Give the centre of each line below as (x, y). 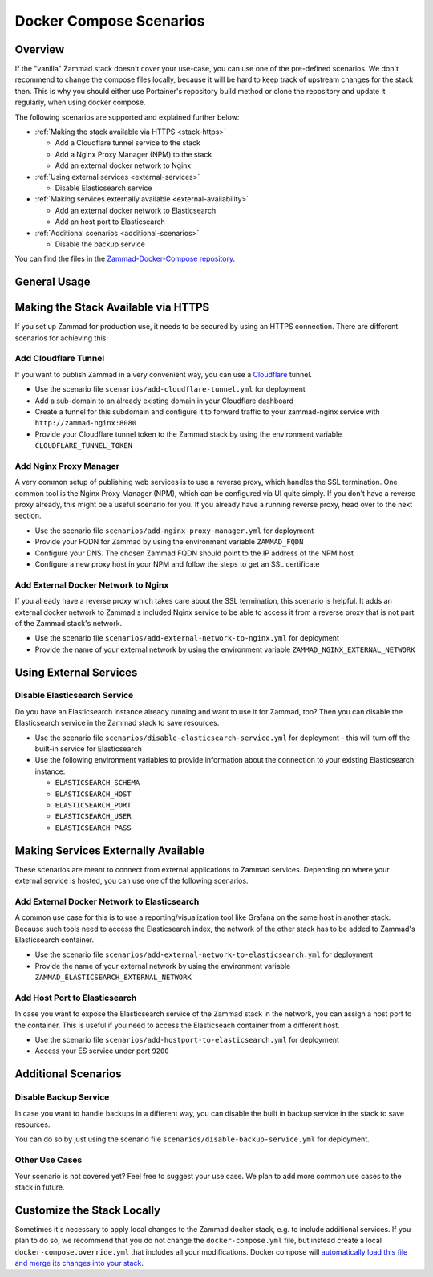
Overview (40, 49)
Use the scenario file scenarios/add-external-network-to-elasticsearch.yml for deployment (204, 954)
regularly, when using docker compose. (80, 102)
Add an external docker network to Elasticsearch (136, 210)
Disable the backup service (100, 244)
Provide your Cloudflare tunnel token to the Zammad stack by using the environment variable (188, 434)
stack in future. (40, 1187)
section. (28, 516)
